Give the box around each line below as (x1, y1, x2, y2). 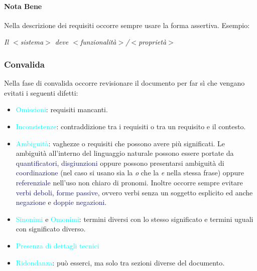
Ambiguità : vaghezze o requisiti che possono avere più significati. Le (16, 138, 225, 148)
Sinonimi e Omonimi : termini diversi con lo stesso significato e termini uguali (16, 213, 253, 224)
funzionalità (80, 37, 116, 47)
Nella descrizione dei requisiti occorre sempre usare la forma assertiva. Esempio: (4, 20, 250, 30)
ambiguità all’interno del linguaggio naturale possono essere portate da (16, 148, 234, 158)
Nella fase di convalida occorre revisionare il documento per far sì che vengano (4, 78, 245, 88)
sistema (20, 37, 44, 47)
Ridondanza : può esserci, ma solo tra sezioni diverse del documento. (16, 257, 225, 267)
